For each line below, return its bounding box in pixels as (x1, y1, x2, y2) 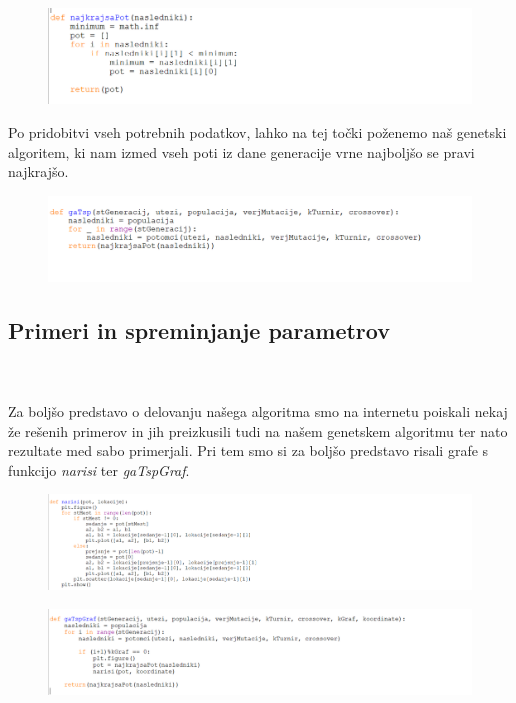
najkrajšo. (8, 161, 69, 182)
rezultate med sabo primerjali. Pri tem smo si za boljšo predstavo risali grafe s (8, 440, 489, 461)
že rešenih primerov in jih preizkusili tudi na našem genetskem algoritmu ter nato (8, 420, 508, 441)
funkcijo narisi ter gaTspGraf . (8, 459, 190, 480)
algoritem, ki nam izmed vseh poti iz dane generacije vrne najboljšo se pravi (8, 141, 475, 162)
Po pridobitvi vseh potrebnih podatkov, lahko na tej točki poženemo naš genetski (8, 122, 507, 143)
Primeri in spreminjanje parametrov (8, 314, 390, 345)
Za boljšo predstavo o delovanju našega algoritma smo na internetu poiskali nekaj (8, 400, 508, 421)
